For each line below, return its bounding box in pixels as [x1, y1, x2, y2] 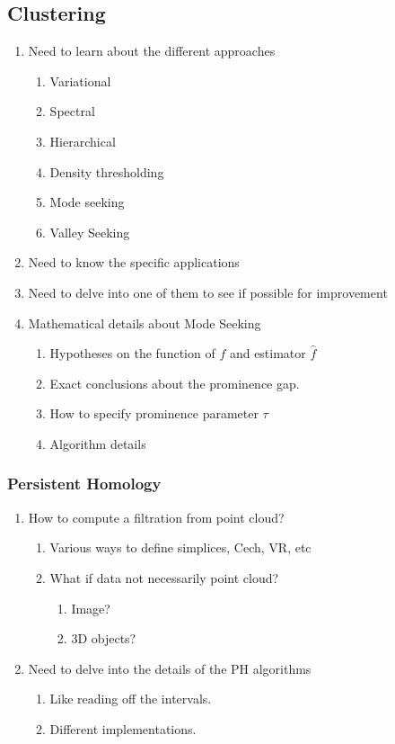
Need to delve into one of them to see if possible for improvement [28, 282, 388, 301]
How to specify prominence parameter [49, 404, 259, 423]
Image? [71, 598, 110, 617]
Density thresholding [49, 162, 164, 181]
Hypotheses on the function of [49, 344, 215, 363]
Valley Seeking [49, 222, 130, 241]
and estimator [229, 344, 306, 363]
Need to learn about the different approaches [28, 41, 276, 60]
